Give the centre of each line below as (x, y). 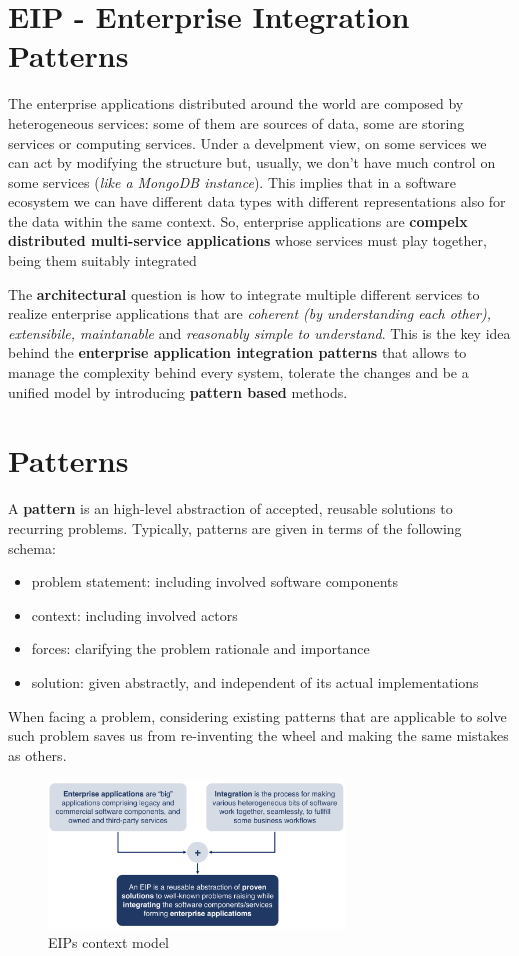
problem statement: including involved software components (215, 581)
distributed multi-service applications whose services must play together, (247, 240)
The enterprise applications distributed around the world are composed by (236, 103)
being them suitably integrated (102, 260)
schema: (32, 547)
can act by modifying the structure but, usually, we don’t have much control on (252, 162)
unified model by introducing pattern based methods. (178, 391)
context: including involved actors (134, 614)
